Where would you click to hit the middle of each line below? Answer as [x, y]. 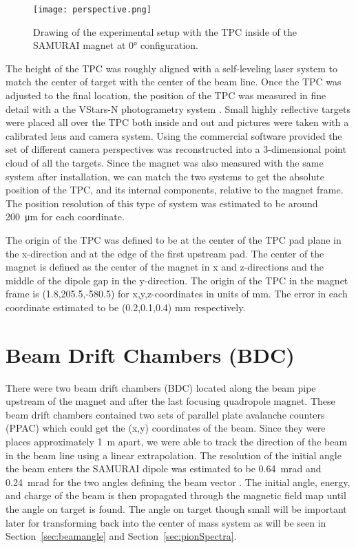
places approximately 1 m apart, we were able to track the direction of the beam [177, 442]
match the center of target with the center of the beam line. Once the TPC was [174, 82]
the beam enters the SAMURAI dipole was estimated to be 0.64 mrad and [164, 468]
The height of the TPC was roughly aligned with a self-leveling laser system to [172, 68]
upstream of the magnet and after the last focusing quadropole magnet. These [170, 401]
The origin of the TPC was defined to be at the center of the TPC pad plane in [174, 239]
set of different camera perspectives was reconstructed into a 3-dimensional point [176, 149]
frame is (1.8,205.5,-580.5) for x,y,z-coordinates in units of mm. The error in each [177, 294]
